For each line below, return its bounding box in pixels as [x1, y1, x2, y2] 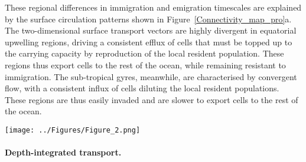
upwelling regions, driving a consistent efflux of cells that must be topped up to [5, 35, 292, 48]
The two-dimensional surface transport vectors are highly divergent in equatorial [5, 24, 297, 37]
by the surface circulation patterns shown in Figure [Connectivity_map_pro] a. [5, 12, 292, 25]
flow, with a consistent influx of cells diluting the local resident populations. [5, 82, 279, 94]
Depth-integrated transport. [5, 146, 122, 158]
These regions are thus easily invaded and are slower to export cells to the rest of [5, 93, 298, 105]
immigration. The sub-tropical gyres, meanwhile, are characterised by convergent [5, 70, 297, 82]
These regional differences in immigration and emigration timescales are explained [5, 1, 302, 13]
